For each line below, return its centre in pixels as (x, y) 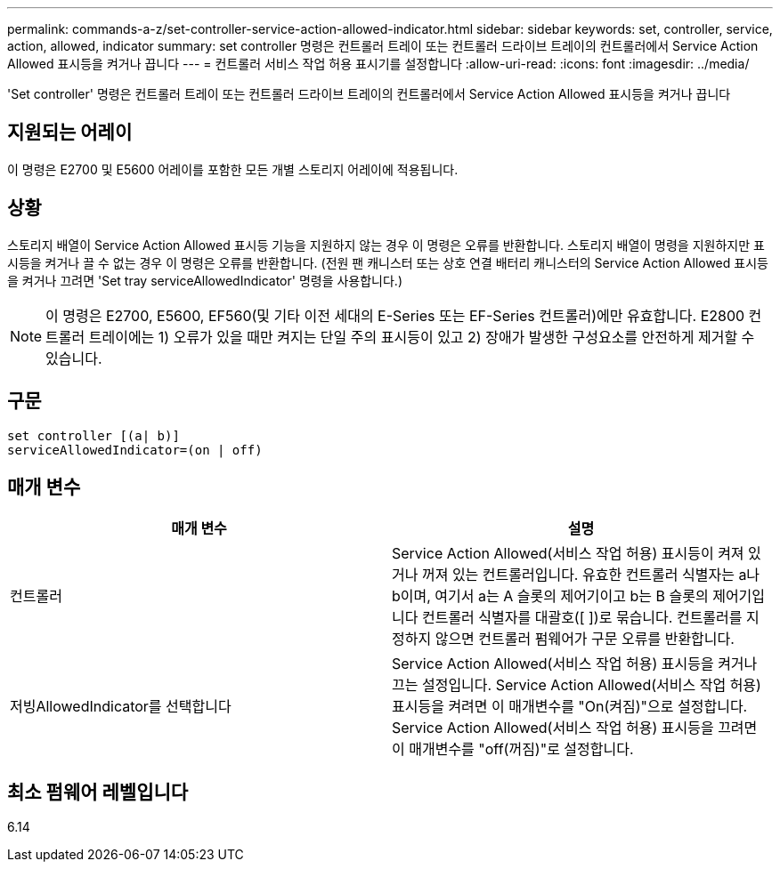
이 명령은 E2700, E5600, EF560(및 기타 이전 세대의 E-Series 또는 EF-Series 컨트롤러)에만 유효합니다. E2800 (395, 315)
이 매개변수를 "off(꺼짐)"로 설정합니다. (513, 749)
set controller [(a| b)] (93, 435)
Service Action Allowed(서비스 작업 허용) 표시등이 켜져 (568, 554)
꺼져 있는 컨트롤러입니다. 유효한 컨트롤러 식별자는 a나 (591, 575)
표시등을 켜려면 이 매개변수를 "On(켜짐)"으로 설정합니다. (570, 707)
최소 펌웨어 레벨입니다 (98, 792)
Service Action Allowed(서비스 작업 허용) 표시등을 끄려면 (575, 728)
